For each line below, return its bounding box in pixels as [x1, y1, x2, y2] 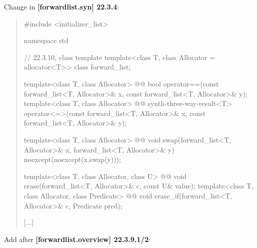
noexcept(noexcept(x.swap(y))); [23, 154, 121, 164]
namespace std [23, 35, 68, 45]
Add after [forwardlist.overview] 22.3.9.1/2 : [4, 233, 151, 244]
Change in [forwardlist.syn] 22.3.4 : [4, 1, 119, 11]
